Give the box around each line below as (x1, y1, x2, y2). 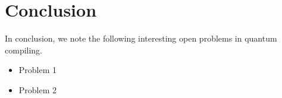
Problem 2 (18, 83, 57, 96)
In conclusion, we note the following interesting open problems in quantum (5, 32, 277, 45)
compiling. (5, 43, 43, 56)
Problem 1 (18, 64, 57, 76)
